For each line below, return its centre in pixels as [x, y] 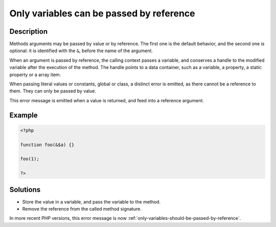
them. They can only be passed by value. [53, 91]
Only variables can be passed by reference [102, 13]
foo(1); [30, 159]
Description [29, 31]
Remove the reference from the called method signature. [82, 209]
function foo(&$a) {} [47, 145]
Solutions [25, 189]
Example [24, 115]
